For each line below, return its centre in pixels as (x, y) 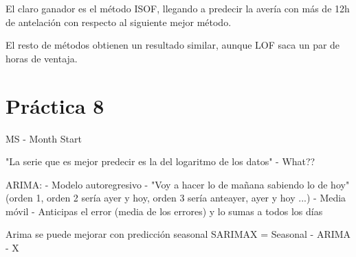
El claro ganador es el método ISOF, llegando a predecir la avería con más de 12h (178, 8)
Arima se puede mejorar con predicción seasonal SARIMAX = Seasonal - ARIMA (178, 234)
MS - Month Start (44, 138)
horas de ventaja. (42, 58)
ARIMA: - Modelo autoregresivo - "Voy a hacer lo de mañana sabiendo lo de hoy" (178, 184)
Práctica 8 (55, 105)
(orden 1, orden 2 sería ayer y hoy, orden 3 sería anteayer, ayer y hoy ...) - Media (176, 198)
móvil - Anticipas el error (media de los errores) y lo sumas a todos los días (164, 211)
